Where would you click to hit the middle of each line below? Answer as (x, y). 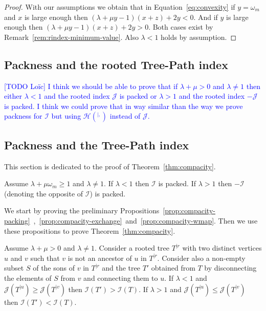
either (13, 96)
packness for (23, 116)
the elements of (28, 277)
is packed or (138, 96)
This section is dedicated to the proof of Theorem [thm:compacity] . (110, 166)
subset (14, 268)
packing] (17, 220)
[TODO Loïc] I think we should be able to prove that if (91, 86)
